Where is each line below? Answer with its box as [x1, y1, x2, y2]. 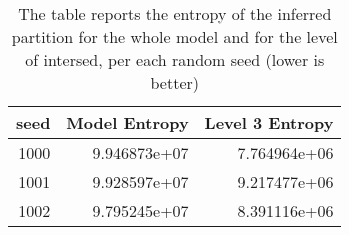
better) [150, 71, 199, 94]
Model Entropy [66, 111, 189, 134]
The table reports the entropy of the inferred [18, 2, 332, 25]
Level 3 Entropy [204, 111, 334, 134]
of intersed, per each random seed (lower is [25, 48, 325, 71]
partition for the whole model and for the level [11, 25, 338, 48]
